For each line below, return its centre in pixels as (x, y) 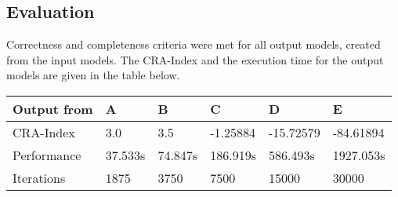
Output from (53, 108)
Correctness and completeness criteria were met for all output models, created (194, 44)
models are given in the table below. (93, 75)
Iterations (39, 177)
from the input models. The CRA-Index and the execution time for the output (195, 59)
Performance (47, 155)
